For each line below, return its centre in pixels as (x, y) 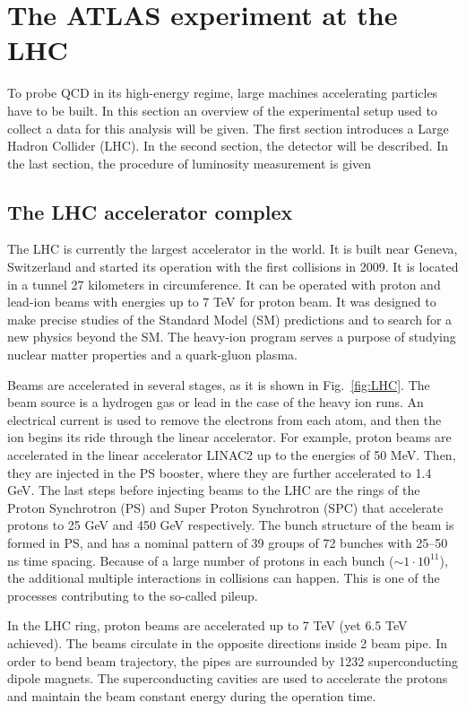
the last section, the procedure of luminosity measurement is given (190, 163)
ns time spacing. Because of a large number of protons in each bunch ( (201, 560)
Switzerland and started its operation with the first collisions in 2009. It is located (233, 267)
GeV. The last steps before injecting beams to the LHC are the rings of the (214, 490)
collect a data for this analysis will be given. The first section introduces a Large (228, 128)
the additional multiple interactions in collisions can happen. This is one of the (224, 578)
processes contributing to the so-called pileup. (133, 595)
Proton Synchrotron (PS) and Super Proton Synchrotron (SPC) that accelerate (225, 507)
